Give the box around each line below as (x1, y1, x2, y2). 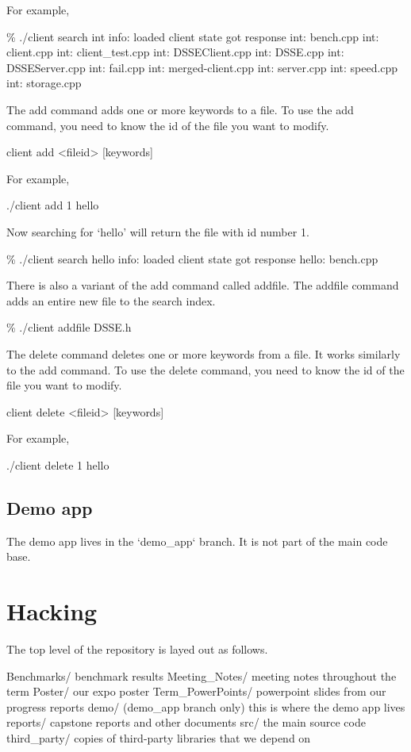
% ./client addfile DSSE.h (6, 319, 132, 336)
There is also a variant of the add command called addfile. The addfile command (6, 277, 399, 294)
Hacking (6, 595, 98, 627)
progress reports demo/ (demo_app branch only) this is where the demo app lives (6, 698, 405, 715)
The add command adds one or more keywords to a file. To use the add (6, 101, 354, 117)
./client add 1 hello (6, 197, 99, 213)
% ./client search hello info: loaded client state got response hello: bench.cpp (6, 250, 378, 267)
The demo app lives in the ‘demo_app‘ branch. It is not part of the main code (6, 532, 388, 549)
